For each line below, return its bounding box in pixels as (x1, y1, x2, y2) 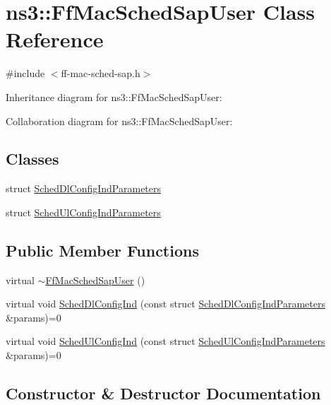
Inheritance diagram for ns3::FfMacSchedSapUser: (6, 89, 222, 104)
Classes (6, 148, 59, 170)
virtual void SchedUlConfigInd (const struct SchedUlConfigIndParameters (6, 334, 325, 348)
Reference (6, 25, 104, 54)
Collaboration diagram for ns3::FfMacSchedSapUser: (6, 113, 233, 128)
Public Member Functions (6, 239, 199, 261)
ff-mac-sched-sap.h (61, 66, 140, 81)
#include (6, 66, 45, 81)
